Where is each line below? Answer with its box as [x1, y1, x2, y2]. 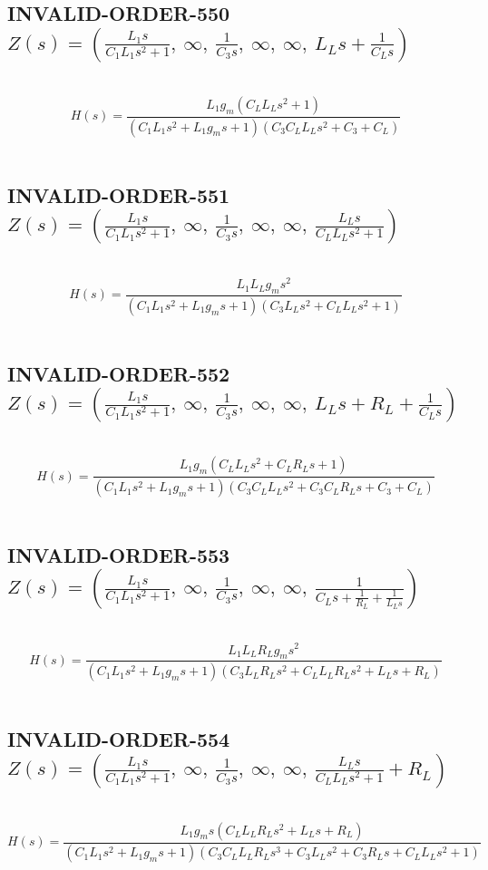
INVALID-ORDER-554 [7, 725, 230, 753]
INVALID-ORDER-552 [7, 359, 230, 387]
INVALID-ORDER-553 [7, 541, 230, 569]
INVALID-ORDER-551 [7, 180, 230, 208]
